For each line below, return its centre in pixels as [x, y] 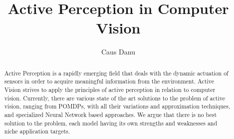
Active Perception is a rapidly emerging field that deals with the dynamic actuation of [116, 73]
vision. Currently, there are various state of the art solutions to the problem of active [115, 98]
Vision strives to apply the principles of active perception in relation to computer [110, 90]
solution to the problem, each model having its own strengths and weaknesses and [111, 123]
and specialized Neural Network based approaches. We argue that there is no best [111, 114]
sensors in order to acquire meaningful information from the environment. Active [109, 81]
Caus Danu [118, 52]
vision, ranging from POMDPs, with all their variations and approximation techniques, [117, 106]
